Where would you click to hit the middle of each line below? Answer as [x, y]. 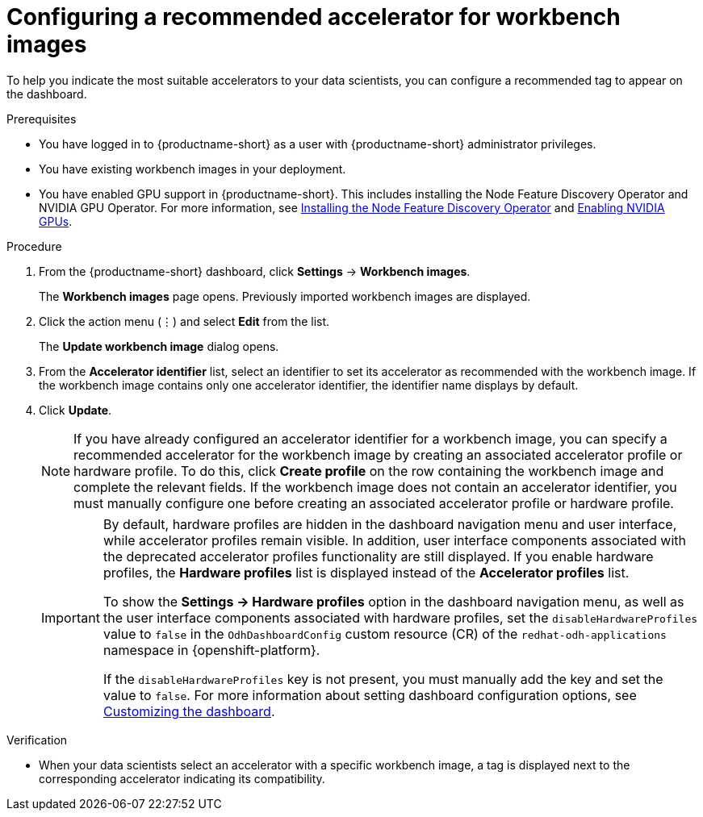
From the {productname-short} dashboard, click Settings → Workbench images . [255, 271]
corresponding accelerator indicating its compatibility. [182, 778]
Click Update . [75, 410]
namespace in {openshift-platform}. [211, 650]
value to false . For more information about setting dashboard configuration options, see [370, 695]
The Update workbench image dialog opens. [159, 346]
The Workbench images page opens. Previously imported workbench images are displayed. [285, 296]
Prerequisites [42, 119]
